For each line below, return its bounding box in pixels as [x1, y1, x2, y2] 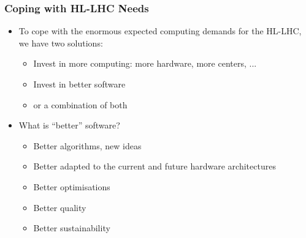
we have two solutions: [18, 36, 103, 49]
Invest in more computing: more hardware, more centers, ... [33, 57, 257, 70]
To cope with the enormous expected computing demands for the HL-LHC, [18, 24, 302, 37]
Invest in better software [33, 78, 126, 90]
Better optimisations [33, 180, 110, 193]
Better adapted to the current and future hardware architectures [33, 160, 276, 173]
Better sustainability [33, 221, 110, 234]
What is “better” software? [18, 119, 120, 132]
